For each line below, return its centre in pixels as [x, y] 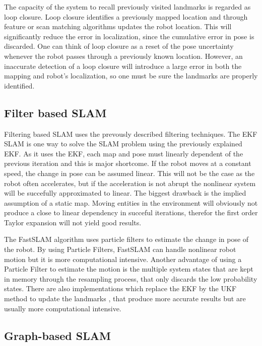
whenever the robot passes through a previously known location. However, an [123, 56]
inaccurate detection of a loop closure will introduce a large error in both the [123, 66]
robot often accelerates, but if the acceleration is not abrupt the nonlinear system [130, 183]
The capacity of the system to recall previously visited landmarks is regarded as [127, 7]
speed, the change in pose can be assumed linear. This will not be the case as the [129, 173]
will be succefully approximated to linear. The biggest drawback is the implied [125, 193]
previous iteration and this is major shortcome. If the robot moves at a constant [128, 163]
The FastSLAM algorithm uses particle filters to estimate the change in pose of [126, 239]
